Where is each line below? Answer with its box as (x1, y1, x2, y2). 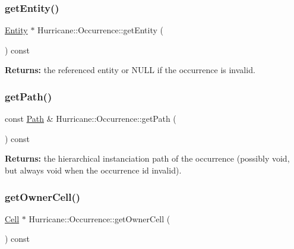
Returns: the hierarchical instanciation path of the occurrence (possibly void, (5, 152, 290, 165)
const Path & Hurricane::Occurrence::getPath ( (5, 112, 176, 125)
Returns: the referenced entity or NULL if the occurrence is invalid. (5, 64, 255, 76)
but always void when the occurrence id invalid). (5, 164, 182, 176)
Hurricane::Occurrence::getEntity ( (37, 24, 163, 36)
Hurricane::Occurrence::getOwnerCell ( (29, 212, 170, 225)
